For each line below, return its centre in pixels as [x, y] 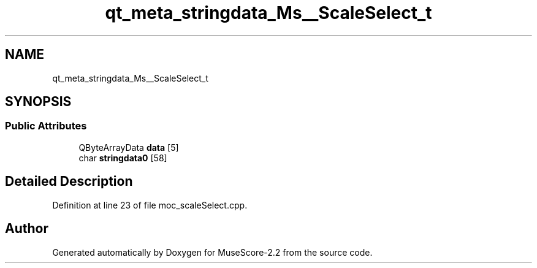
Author [27, 229]
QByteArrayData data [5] [129, 147]
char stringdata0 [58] [123, 158]
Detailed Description [69, 182]
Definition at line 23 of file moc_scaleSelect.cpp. [150, 205]
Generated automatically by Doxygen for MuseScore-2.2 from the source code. [212, 252]
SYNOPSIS [38, 102]
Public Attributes [46, 126]
